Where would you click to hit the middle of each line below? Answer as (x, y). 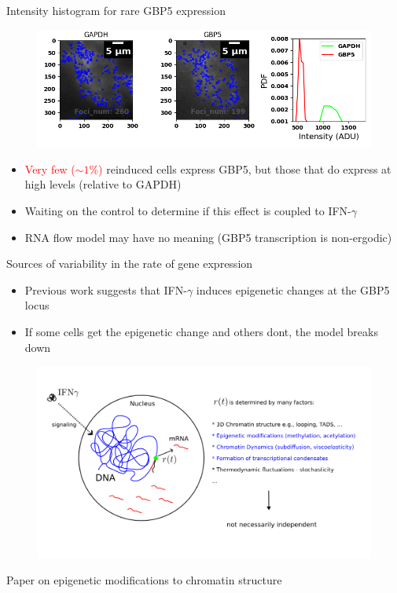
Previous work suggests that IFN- (106, 289)
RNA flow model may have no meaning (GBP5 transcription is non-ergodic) (208, 237)
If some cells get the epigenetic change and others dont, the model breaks (201, 331)
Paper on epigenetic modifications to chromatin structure (144, 580)
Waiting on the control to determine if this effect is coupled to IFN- (188, 210)
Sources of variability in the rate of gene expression (130, 264)
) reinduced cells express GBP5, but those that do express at (245, 168)
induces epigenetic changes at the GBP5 (293, 289)
